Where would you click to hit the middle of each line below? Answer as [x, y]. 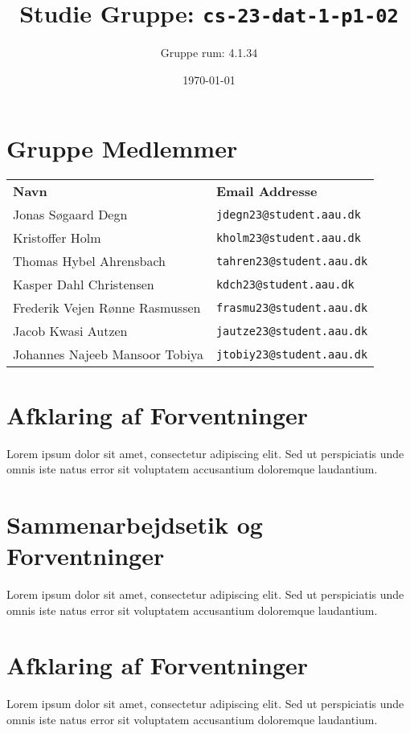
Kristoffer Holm [57, 238]
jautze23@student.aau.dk [292, 331]
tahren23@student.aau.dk [292, 261]
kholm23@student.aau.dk [288, 238]
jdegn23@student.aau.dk [288, 214]
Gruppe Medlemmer [122, 148]
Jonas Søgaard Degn [70, 215]
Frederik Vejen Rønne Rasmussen [107, 308]
